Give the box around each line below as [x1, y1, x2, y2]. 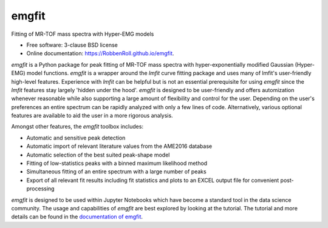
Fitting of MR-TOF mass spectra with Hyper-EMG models [11, 30, 154, 38]
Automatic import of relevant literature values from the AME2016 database [26, 142, 213, 150]
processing [26, 185, 55, 192]
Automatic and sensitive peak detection [26, 134, 126, 141]
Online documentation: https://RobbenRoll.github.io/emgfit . [26, 50, 174, 57]
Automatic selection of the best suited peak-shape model [26, 151, 170, 158]
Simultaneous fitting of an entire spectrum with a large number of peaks [26, 168, 207, 175]
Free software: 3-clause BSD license [26, 41, 118, 49]
